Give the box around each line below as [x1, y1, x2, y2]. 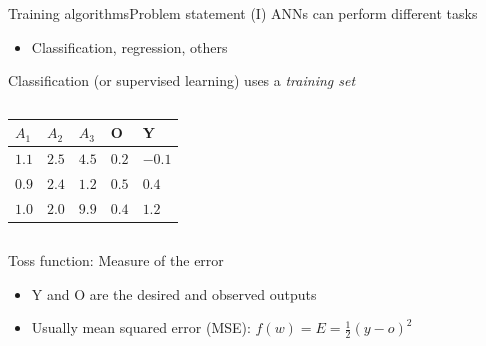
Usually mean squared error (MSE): [31, 317, 251, 338]
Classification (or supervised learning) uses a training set [8, 70, 356, 91]
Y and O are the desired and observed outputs [31, 283, 317, 304]
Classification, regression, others [31, 36, 228, 57]
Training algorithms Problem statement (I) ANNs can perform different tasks [8, 3, 478, 23]
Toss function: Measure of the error [8, 249, 224, 270]
